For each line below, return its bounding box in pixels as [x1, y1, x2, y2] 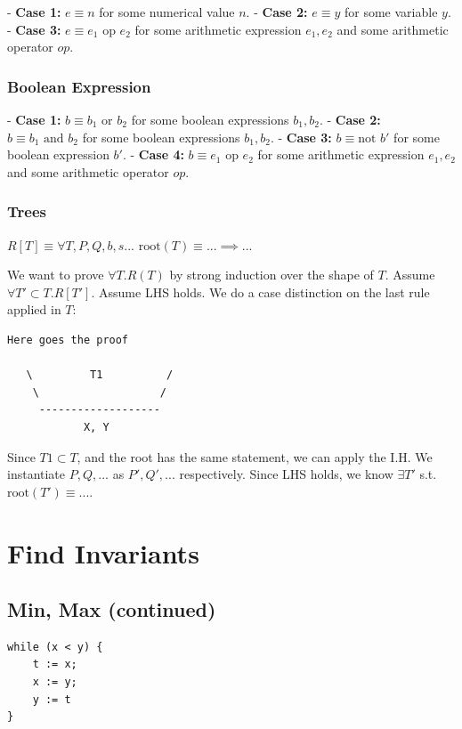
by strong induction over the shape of [169, 265, 374, 284]
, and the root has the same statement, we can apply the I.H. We [77, 447, 433, 466]
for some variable [344, 3, 438, 20]
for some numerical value [99, 3, 235, 20]
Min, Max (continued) [7, 595, 216, 623]
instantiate [7, 465, 66, 483]
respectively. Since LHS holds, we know [179, 465, 393, 483]
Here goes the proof [7, 333, 129, 346]
